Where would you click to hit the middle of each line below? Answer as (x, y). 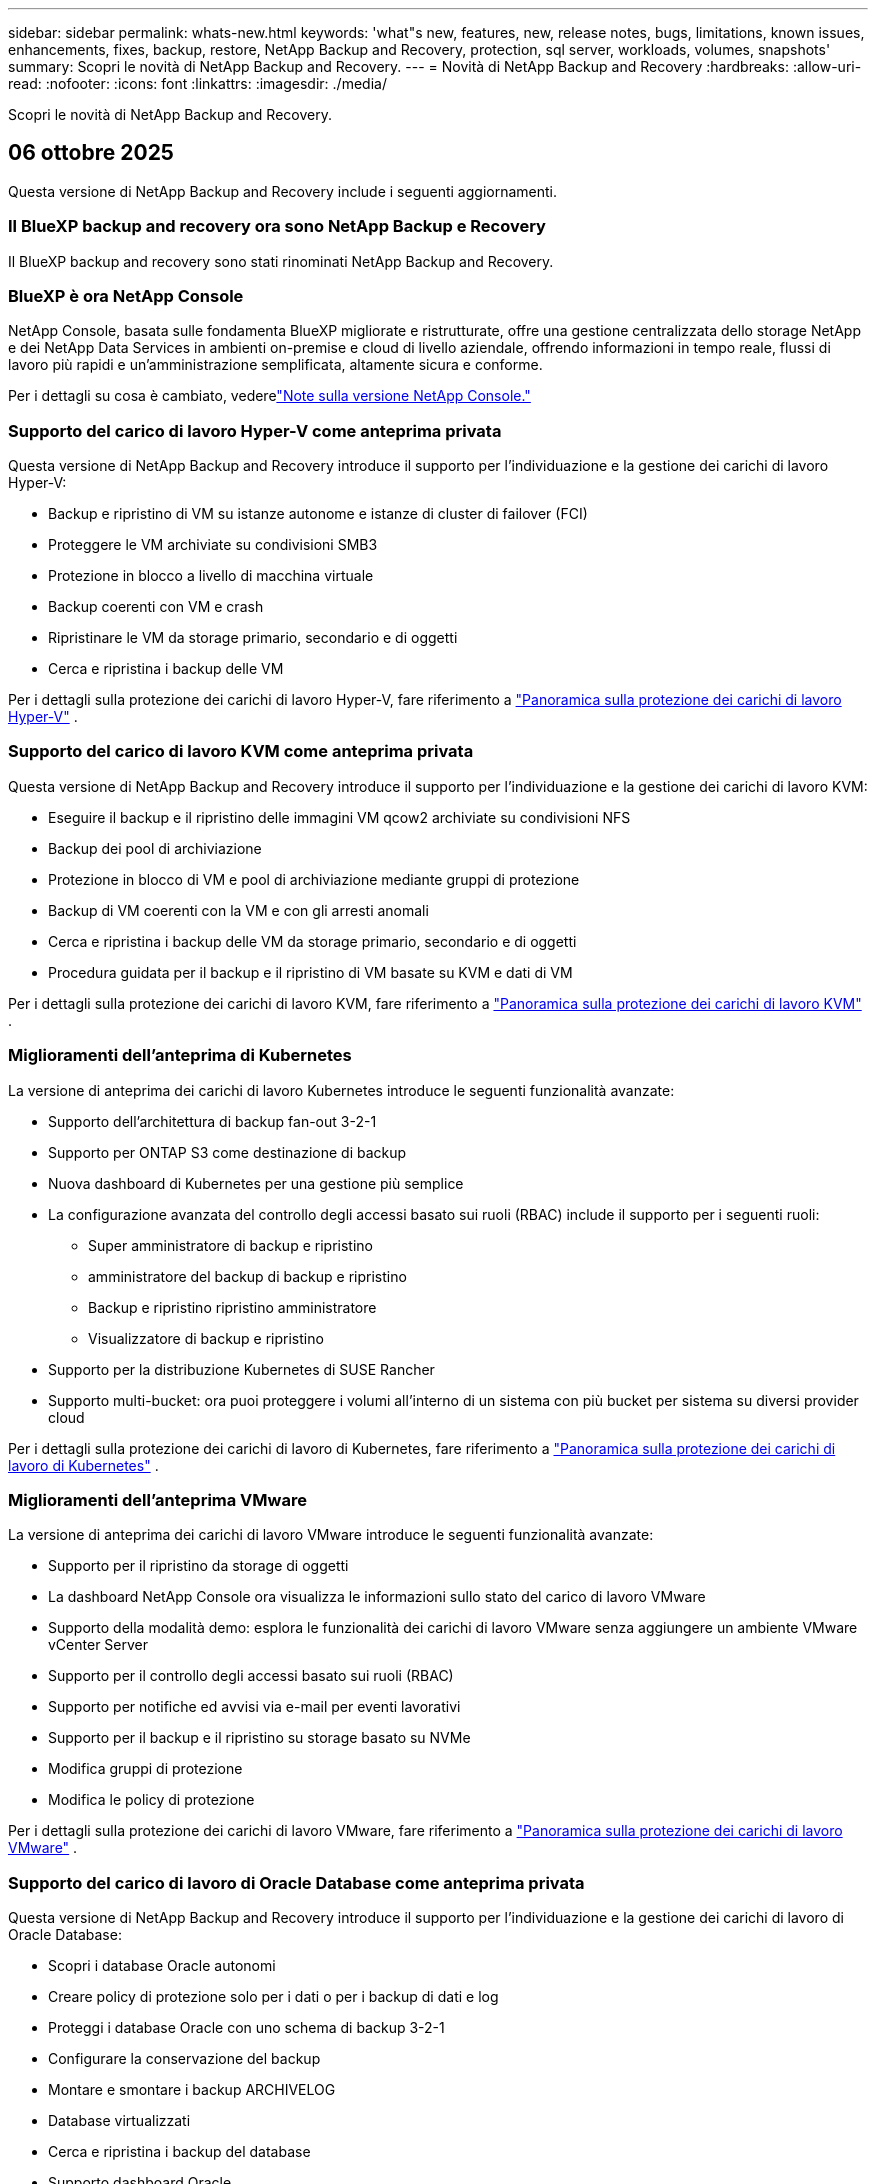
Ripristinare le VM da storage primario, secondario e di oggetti (253, 638)
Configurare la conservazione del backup (184, 2059)
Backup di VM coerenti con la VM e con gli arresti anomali (238, 910)
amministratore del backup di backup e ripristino (247, 1276)
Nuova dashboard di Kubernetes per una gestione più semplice (256, 1183)
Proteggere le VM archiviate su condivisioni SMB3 (213, 545)
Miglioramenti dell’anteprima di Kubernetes (180, 1055)
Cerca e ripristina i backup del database (179, 2152)
